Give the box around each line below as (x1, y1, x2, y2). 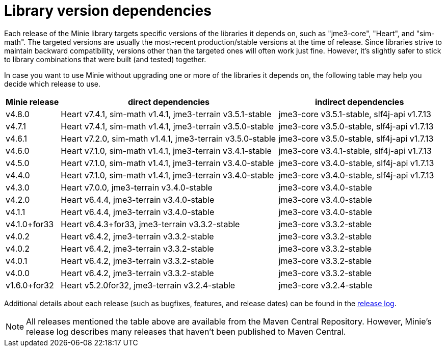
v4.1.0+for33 (6, 219, 54, 229)
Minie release (6, 96, 59, 107)
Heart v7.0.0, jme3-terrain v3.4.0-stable (61, 182, 213, 193)
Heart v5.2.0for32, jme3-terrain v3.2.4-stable (61, 280, 235, 290)
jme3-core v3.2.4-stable (278, 280, 373, 290)
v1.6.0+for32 (6, 280, 54, 290)
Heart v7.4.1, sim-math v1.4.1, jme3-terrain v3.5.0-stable (61, 121, 274, 131)
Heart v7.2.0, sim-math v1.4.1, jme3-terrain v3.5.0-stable (61, 133, 276, 144)
